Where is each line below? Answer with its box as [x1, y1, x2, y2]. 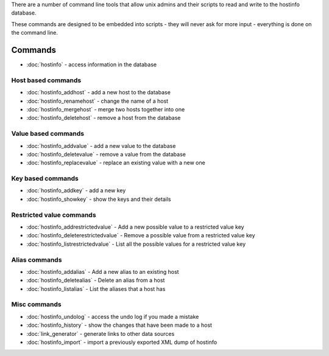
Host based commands [11, 76, 82, 85]
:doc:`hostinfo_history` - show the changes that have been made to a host [26, 321, 213, 329]
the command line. [11, 29, 58, 37]
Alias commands [11, 256, 62, 264]
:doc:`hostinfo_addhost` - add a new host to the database [26, 89, 171, 96]
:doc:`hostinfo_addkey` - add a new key [26, 187, 126, 194]
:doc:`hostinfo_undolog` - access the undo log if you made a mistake [26, 313, 199, 320]
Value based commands [11, 130, 85, 138]
